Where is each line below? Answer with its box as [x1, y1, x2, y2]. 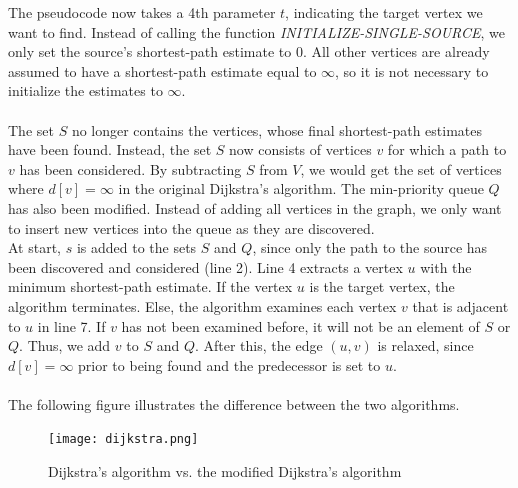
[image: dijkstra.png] [48, 432, 199, 447]
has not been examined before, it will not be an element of [121, 315, 480, 336]
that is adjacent [412, 295, 509, 316]
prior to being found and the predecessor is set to [78, 354, 381, 375]
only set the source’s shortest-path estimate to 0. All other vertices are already [8, 41, 490, 62]
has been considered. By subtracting [19, 158, 242, 179]
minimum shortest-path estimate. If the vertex [8, 276, 293, 297]
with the [420, 256, 472, 277]
